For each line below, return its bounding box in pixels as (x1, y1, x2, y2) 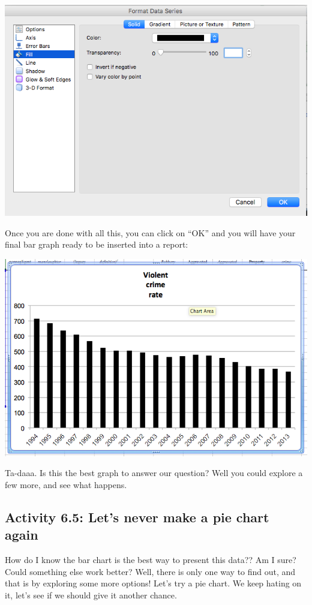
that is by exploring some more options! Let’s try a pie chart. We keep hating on (5, 577, 302, 589)
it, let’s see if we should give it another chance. (5, 588, 177, 601)
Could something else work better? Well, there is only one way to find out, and (5, 565, 296, 577)
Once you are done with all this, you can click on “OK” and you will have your (5, 226, 296, 239)
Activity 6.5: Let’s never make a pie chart (5, 507, 269, 526)
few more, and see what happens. (5, 478, 127, 490)
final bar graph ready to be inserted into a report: (5, 238, 188, 251)
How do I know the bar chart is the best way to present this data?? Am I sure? (5, 553, 296, 566)
